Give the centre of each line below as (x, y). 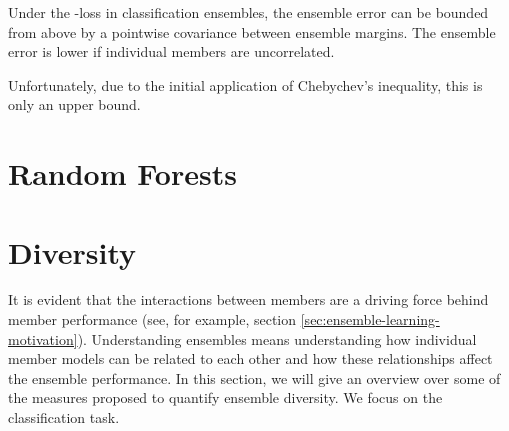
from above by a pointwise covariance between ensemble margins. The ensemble (252, 31)
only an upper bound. (74, 104)
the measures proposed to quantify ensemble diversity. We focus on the (225, 397)
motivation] (43, 338)
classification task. (64, 417)
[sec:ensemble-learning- (370, 319)
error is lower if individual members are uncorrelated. (171, 51)
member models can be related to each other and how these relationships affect (250, 358)
